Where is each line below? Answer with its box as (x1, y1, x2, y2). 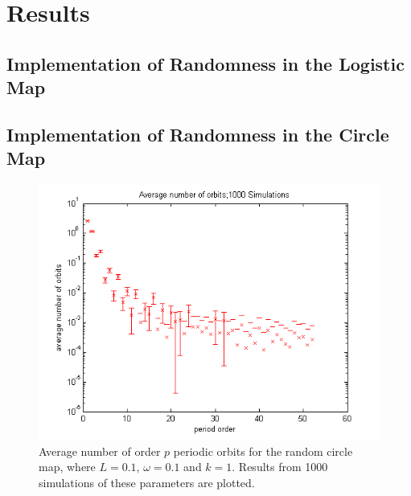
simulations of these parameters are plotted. (39, 473, 255, 490)
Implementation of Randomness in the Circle (6, 121, 389, 146)
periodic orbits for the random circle (173, 442, 353, 459)
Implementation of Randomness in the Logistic (6, 51, 405, 76)
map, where (39, 458, 96, 475)
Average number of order (39, 442, 161, 459)
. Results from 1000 (232, 458, 328, 475)
